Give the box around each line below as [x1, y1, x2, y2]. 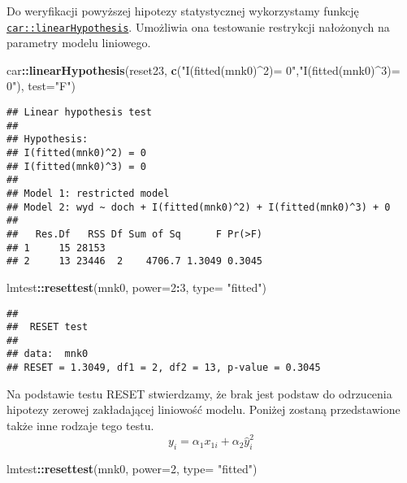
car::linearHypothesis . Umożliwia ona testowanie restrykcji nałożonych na [6, 18, 390, 35]
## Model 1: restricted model [6, 187, 170, 199]
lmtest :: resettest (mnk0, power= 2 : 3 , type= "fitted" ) [6, 278, 266, 295]
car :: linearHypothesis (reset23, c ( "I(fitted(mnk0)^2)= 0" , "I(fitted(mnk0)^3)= [6, 61, 401, 78]
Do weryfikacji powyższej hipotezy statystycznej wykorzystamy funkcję [6, 2, 359, 19]
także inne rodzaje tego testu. [6, 416, 154, 433]
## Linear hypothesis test [6, 107, 152, 119]
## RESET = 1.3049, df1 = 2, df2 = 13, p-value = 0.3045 [6, 362, 321, 374]
